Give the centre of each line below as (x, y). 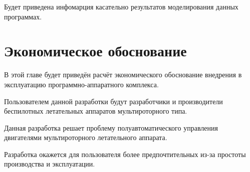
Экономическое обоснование (95, 51)
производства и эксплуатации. (50, 164)
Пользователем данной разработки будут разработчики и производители (113, 101)
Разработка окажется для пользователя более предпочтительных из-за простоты (125, 154)
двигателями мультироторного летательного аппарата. (86, 137)
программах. (23, 16)
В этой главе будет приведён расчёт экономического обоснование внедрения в (123, 75)
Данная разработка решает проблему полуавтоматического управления (111, 127)
